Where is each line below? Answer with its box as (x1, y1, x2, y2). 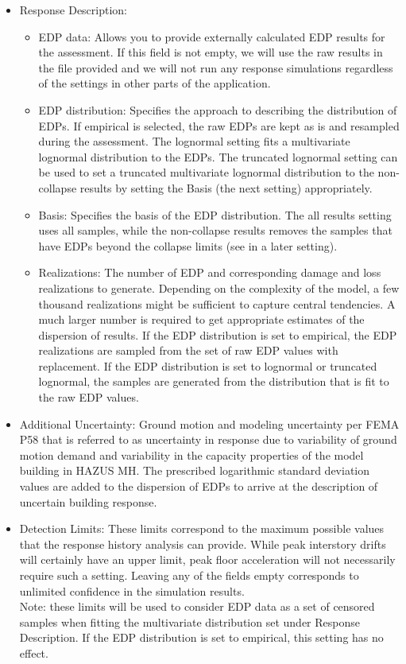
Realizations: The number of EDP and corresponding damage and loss (38, 264, 381, 281)
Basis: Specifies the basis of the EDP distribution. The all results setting (38, 206, 392, 223)
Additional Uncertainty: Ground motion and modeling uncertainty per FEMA (19, 415, 400, 432)
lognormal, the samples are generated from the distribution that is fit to (38, 373, 389, 390)
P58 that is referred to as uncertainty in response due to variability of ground (19, 431, 397, 448)
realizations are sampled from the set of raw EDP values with (38, 342, 338, 359)
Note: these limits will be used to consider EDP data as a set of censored (19, 598, 375, 615)
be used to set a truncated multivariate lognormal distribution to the (38, 164, 374, 181)
